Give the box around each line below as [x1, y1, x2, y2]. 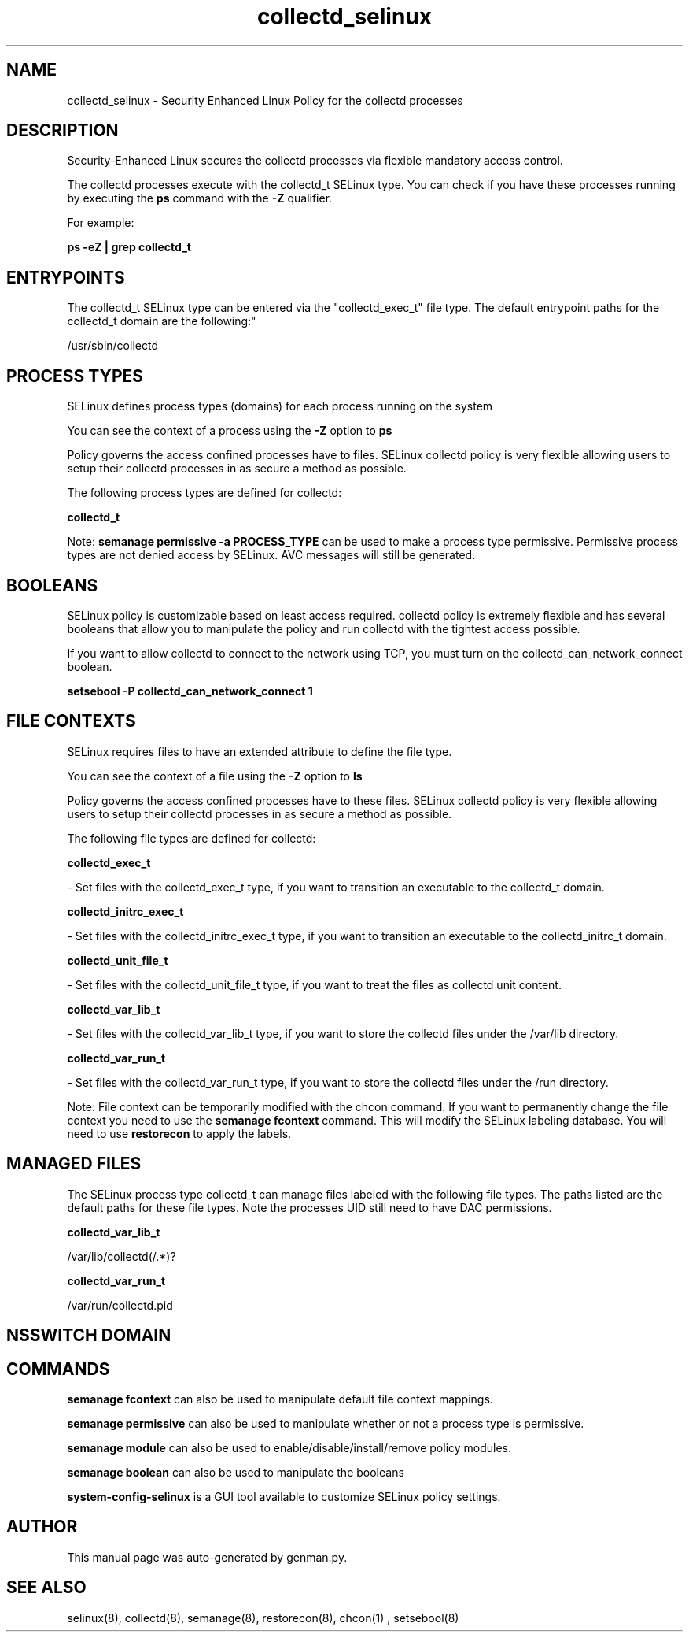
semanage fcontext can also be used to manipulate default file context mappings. [67, 1392, 493, 1406]
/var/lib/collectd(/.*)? [67, 1249, 176, 1263]
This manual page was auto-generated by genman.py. [67, 1550, 348, 1564]
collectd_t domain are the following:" [67, 314, 256, 328]
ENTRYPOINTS [6, 267, 125, 287]
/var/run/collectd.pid [67, 1298, 173, 1312]
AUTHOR [6, 1517, 78, 1537]
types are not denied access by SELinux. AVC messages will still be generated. [67, 548, 476, 562]
